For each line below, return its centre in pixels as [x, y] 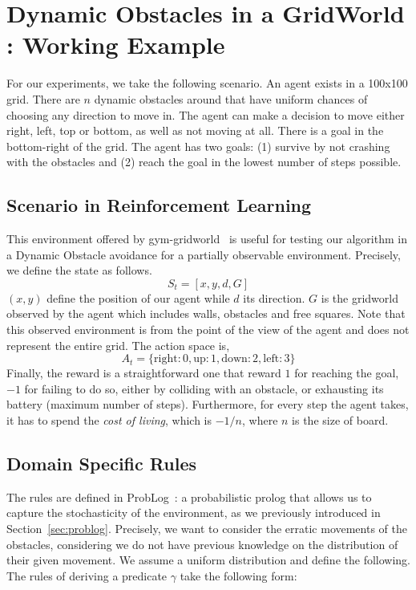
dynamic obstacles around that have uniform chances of [231, 98]
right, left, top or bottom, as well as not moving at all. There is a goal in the [195, 130]
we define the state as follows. [79, 270]
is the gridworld [359, 297]
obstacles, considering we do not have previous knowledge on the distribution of [202, 544]
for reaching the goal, [347, 373]
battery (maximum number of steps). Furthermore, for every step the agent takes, [208, 404]
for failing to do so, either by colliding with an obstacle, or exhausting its [204, 388]
